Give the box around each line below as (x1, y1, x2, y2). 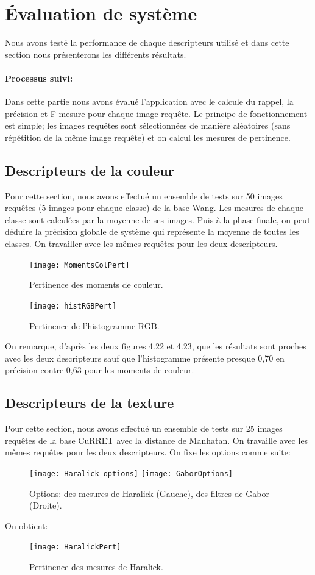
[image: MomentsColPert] (29, 260, 130, 270)
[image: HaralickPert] (29, 543, 121, 552)
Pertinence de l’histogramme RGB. (29, 319, 160, 332)
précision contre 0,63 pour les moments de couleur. (5, 363, 194, 376)
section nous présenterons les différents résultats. (5, 48, 186, 60)
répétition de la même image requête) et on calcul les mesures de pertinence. (5, 130, 291, 143)
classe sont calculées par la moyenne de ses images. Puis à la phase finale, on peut (5, 213, 311, 226)
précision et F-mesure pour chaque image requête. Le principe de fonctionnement (5, 107, 308, 120)
